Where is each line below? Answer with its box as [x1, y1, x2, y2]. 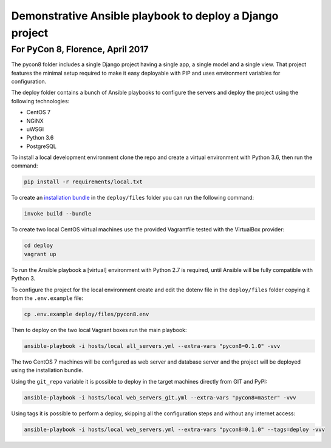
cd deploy [24, 242, 53, 249]
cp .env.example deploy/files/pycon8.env [24, 310, 149, 317]
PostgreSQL [26, 143, 57, 150]
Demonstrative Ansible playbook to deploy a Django [11, 9, 279, 22]
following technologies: [11, 97, 70, 104]
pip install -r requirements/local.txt [24, 178, 143, 185]
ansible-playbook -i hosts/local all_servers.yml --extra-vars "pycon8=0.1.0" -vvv [24, 342, 281, 349]
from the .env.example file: [11, 294, 84, 302]
